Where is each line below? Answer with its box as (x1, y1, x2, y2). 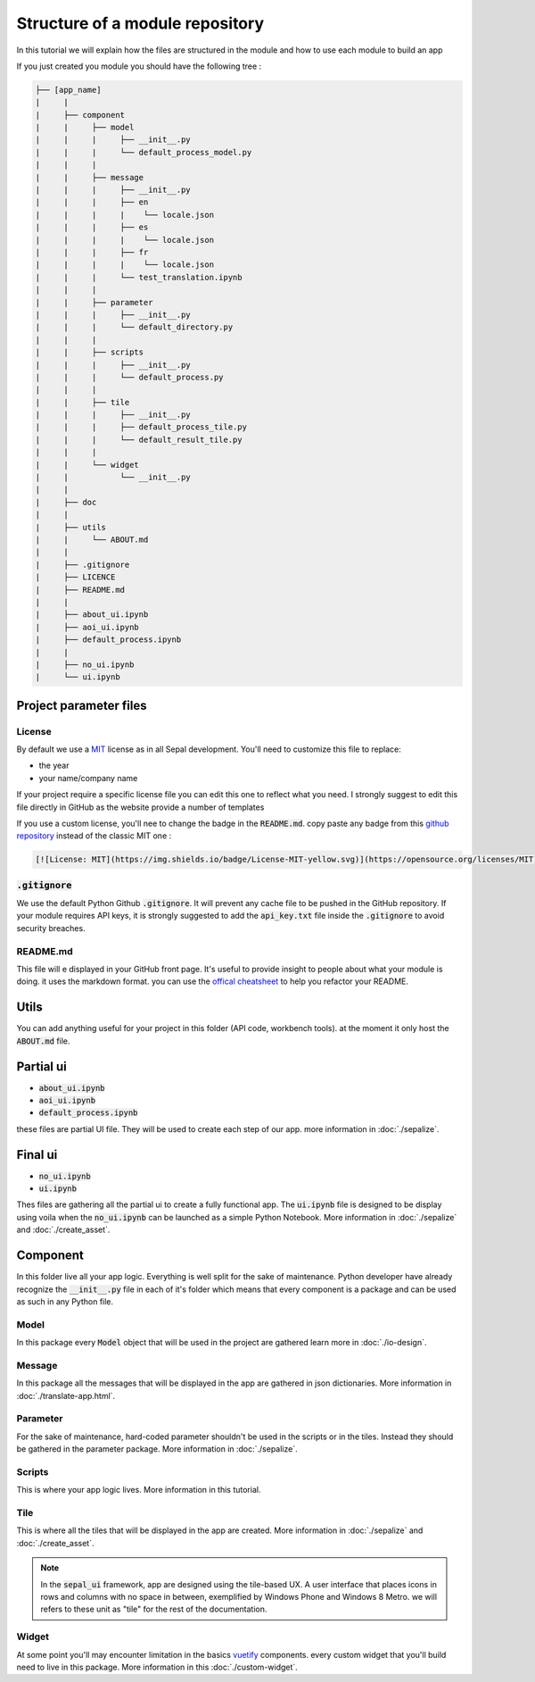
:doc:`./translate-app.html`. (16, 1390, 116, 1401)
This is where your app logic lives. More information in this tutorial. (16, 1485, 261, 1495)
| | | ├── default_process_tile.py (35, 422, 247, 432)
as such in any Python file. (16, 1295, 114, 1307)
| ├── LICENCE (35, 572, 116, 582)
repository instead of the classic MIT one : (16, 830, 172, 841)
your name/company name (38, 772, 138, 783)
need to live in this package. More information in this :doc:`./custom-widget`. (16, 1661, 298, 1672)
